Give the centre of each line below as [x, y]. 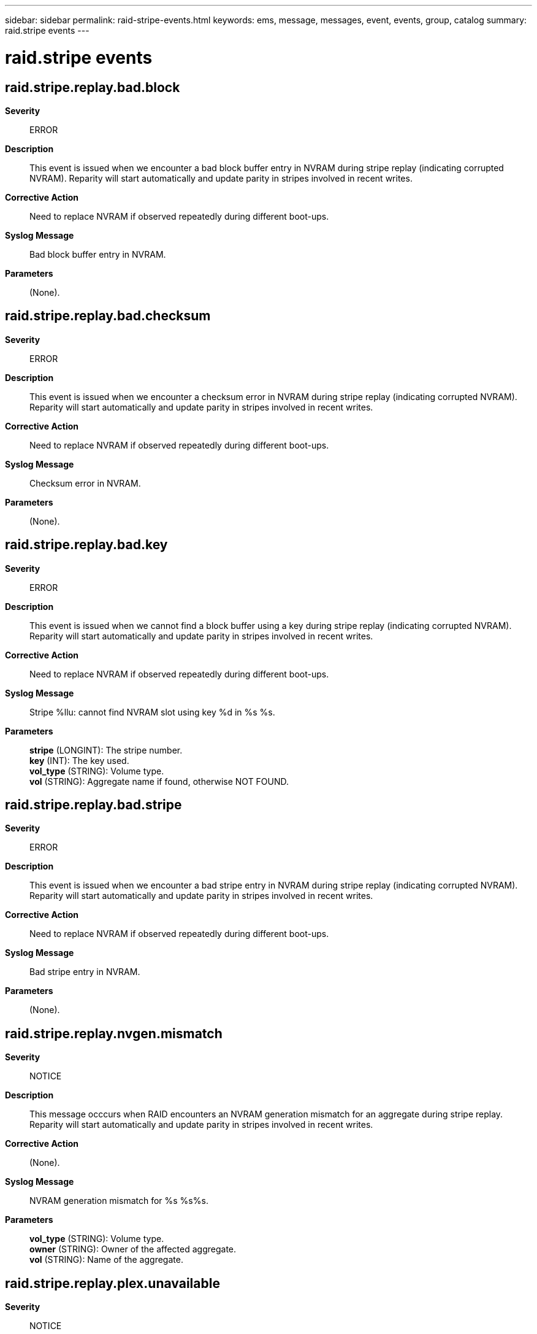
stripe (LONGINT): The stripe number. [106, 750]
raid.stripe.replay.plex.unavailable [112, 1283]
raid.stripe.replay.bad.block [93, 87]
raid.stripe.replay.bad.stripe [93, 805]
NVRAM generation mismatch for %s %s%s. [119, 1201]
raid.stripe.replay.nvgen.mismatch [114, 1033]
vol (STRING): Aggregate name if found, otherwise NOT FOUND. [159, 781]
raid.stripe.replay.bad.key [86, 545]
